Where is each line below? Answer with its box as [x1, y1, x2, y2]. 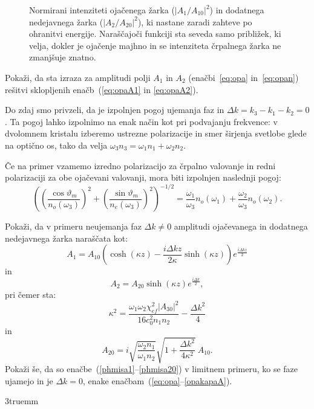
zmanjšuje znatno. [29, 51, 96, 63]
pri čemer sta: [5, 288, 56, 300]
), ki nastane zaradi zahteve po [137, 15, 252, 28]
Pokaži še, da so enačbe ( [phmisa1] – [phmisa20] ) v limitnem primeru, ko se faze [5, 362, 298, 375]
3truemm [5, 395, 39, 407]
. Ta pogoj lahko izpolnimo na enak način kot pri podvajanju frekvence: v [5, 115, 278, 127]
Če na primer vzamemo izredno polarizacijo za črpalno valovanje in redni [5, 159, 276, 172]
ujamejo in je [5, 374, 53, 387]
